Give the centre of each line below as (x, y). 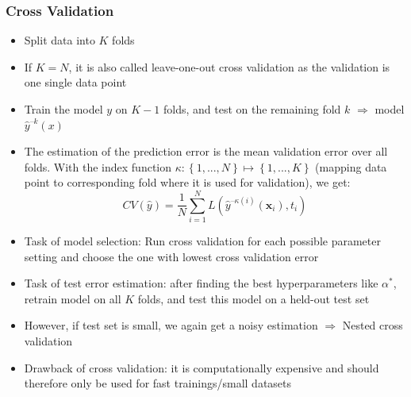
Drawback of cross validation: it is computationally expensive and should (202, 367)
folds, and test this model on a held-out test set (254, 298)
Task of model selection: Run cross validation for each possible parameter (202, 241)
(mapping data (351, 166)
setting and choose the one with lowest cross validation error (171, 256)
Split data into (60, 40)
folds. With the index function (98, 166)
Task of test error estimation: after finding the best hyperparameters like (201, 283)
